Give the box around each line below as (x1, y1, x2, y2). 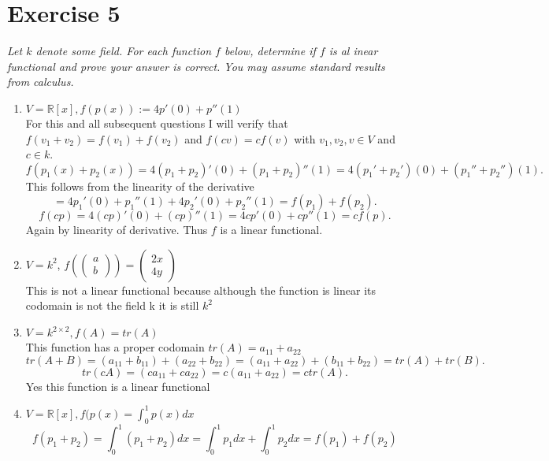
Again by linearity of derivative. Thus (25, 221, 208, 238)
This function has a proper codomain (25, 339, 205, 355)
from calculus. (7, 73, 74, 90)
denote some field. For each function (35, 43, 212, 59)
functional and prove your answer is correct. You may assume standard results (7, 58, 385, 74)
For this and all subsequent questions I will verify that (25, 114, 288, 131)
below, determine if (224, 43, 316, 59)
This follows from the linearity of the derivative (25, 177, 254, 194)
